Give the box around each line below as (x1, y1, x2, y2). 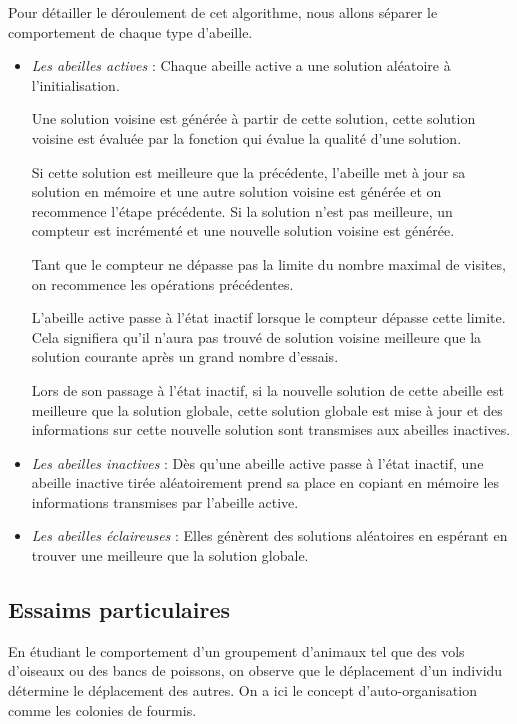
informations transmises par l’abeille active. (31, 491, 299, 512)
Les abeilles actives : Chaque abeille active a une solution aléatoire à (31, 55, 451, 76)
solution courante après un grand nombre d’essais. (31, 346, 339, 367)
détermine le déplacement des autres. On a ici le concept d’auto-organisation (8, 680, 477, 701)
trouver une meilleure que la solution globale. (31, 545, 309, 566)
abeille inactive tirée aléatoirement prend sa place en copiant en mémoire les (31, 472, 500, 493)
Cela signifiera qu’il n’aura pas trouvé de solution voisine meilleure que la (31, 326, 482, 347)
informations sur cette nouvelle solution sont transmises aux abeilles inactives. (31, 419, 511, 440)
